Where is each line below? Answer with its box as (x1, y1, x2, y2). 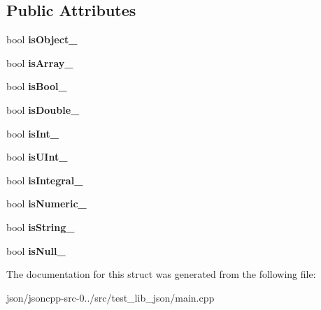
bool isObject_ (6, 32, 78, 47)
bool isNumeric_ (6, 196, 87, 211)
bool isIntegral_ (6, 172, 83, 187)
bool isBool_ (6, 79, 67, 94)
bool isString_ (6, 219, 75, 234)
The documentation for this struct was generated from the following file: (6, 267, 316, 281)
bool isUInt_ (6, 149, 68, 164)
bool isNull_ (6, 243, 66, 258)
